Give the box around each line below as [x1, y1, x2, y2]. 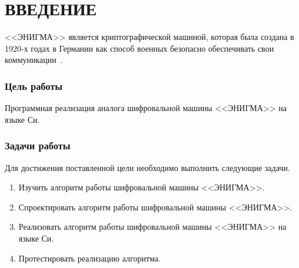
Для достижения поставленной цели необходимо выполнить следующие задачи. [5, 161, 290, 173]
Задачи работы [5, 138, 71, 153]
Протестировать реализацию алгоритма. [18, 252, 161, 264]
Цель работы [5, 78, 63, 93]
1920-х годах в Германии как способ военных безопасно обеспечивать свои [5, 42, 274, 54]
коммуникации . [5, 53, 63, 66]
